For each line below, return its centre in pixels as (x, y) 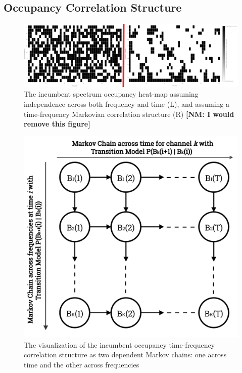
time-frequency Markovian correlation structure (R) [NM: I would (129, 114)
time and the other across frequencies (82, 364)
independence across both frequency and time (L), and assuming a (127, 104)
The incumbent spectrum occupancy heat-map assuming (111, 94)
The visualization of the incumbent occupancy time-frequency (119, 344)
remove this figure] (57, 124)
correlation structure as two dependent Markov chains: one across (125, 355)
